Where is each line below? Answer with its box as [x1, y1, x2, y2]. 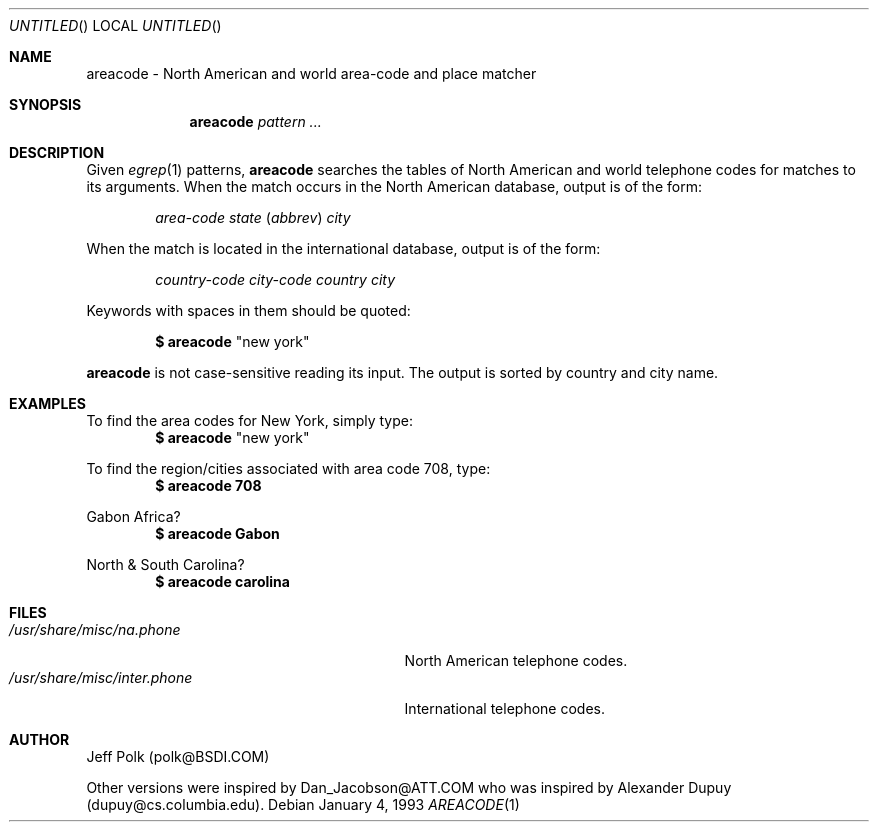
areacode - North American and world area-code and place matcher [86, 65, 537, 82]
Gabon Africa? [86, 508, 181, 525]
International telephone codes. [404, 700, 606, 717]
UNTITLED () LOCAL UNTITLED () [9, 17, 222, 34]
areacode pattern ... [189, 113, 322, 130]
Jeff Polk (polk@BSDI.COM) [86, 748, 270, 765]
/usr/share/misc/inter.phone [9, 669, 193, 686]
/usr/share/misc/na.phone [9, 621, 181, 638]
